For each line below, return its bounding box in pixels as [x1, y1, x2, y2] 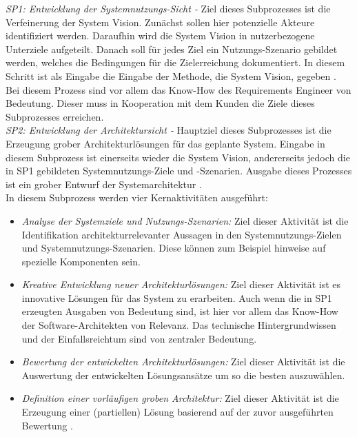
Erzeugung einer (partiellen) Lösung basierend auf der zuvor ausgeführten [21, 405, 334, 419]
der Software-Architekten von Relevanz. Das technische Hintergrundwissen [21, 318, 336, 332]
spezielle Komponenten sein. [21, 254, 141, 268]
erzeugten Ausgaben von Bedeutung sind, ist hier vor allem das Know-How [21, 304, 338, 318]
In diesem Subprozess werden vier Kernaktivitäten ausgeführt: [6, 190, 268, 205]
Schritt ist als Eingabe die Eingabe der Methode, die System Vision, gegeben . [6, 68, 336, 83]
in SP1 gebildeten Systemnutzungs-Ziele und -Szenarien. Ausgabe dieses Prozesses [6, 163, 352, 178]
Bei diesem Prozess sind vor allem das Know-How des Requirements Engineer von [6, 82, 351, 96]
